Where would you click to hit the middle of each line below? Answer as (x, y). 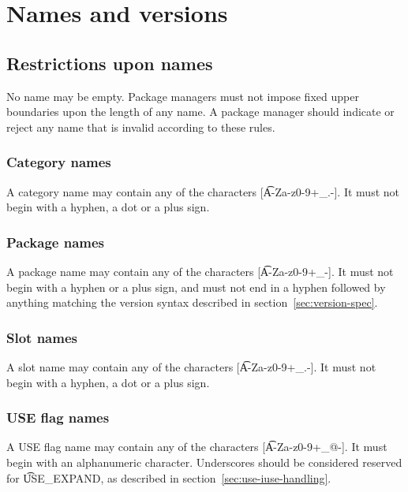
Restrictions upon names (110, 63)
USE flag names (58, 417)
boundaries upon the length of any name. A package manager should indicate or (200, 112)
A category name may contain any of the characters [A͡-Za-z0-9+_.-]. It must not (203, 191)
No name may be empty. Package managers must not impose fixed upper (183, 96)
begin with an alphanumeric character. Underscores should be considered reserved (204, 462)
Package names (56, 242)
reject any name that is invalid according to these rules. (141, 127)
